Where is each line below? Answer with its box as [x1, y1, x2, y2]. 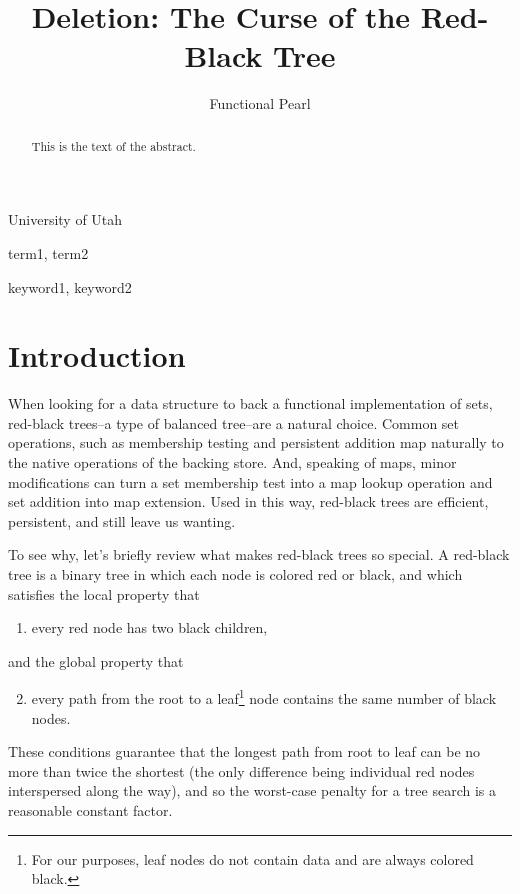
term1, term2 [8, 242, 89, 263]
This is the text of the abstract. [31, 137, 196, 154]
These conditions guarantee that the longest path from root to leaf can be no [8, 741, 481, 762]
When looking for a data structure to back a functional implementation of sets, [8, 393, 493, 414]
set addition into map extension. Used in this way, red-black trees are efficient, [8, 491, 489, 512]
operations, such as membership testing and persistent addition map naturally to [8, 432, 504, 453]
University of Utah [8, 209, 123, 230]
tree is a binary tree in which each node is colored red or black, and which [8, 564, 463, 585]
